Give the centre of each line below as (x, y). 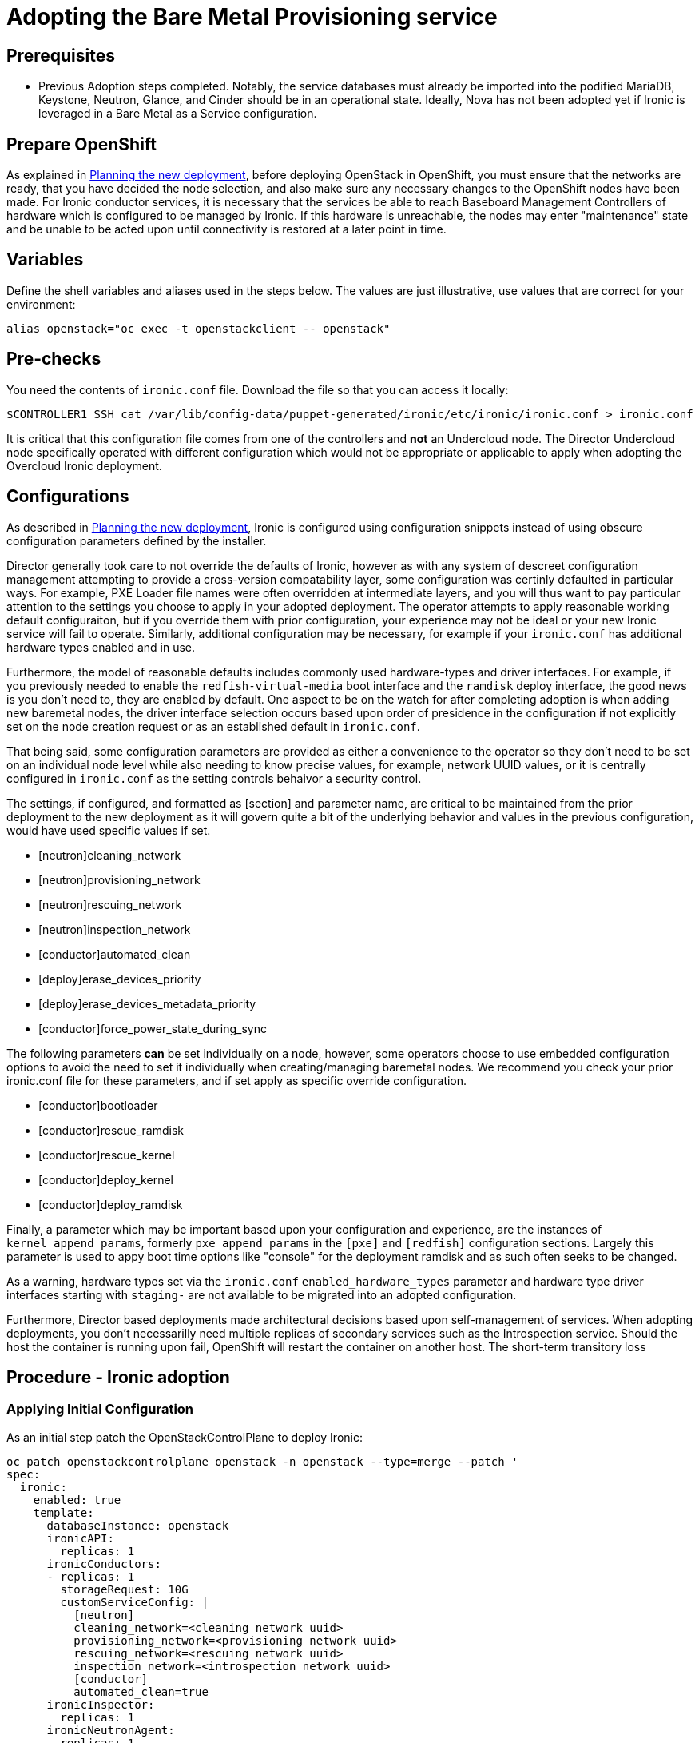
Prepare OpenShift (82, 144)
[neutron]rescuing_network (110, 904)
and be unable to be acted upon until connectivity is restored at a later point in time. (226, 229)
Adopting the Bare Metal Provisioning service (252, 17)
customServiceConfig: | (134, 1602)
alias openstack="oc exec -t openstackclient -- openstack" (199, 328)
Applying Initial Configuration (100, 1409)
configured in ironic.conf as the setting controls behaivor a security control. (214, 778)
